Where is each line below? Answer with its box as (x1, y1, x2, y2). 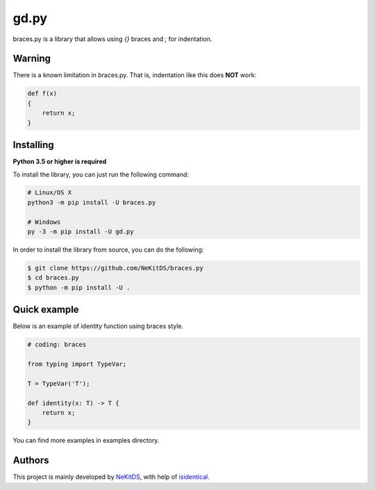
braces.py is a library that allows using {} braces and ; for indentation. (12, 35, 212, 43)
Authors (12, 455, 49, 466)
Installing (12, 139, 55, 151)
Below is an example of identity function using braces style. (12, 322, 184, 330)
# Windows (27, 218, 61, 226)
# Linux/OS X (27, 188, 72, 197)
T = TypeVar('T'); (27, 379, 90, 387)
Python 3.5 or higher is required (12, 157, 107, 166)
